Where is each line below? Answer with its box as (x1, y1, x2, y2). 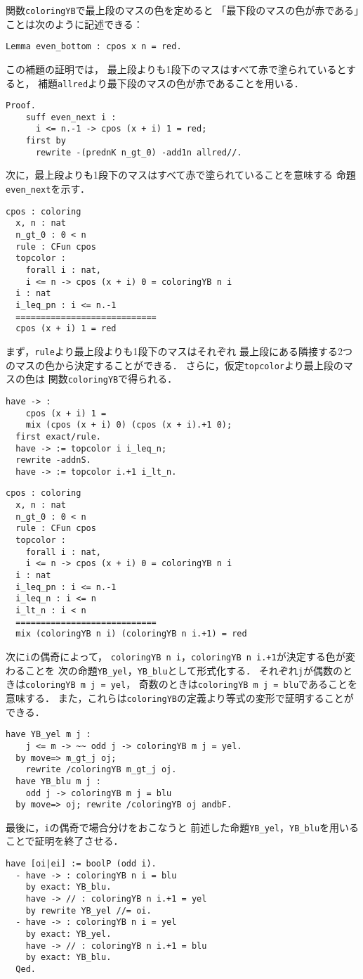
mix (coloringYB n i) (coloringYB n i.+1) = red (15, 629, 247, 639)
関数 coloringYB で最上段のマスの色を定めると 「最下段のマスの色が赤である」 (6, 3, 359, 17)
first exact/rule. (15, 431, 102, 442)
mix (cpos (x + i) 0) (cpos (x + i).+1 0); (25, 420, 232, 430)
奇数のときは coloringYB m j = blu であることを (138, 677, 357, 691)
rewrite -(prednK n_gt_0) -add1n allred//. (35, 147, 242, 158)
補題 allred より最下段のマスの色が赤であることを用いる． (38, 75, 304, 90)
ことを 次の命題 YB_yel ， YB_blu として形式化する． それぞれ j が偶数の (25, 663, 343, 677)
